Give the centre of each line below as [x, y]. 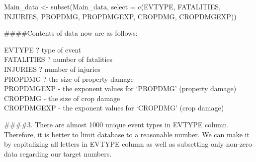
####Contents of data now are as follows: [71, 33]
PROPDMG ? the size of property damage [69, 79]
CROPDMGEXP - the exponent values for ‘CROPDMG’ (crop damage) [114, 108]
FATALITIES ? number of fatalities [58, 59]
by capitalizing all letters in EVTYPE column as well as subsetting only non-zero [128, 144]
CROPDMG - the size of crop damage [62, 98]
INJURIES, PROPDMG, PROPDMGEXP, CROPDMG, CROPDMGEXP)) [120, 16]
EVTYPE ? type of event [43, 49]
